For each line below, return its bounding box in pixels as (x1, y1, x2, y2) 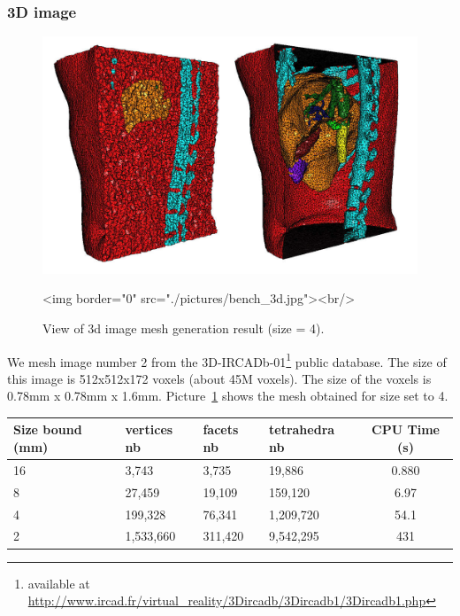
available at (27, 573, 90, 592)
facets (203, 420, 239, 439)
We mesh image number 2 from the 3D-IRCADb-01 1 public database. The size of (7, 349, 447, 370)
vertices (125, 420, 173, 439)
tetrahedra (269, 420, 335, 439)
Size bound (13, 420, 82, 439)
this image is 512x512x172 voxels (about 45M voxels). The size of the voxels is (7, 369, 432, 387)
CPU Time (372, 420, 440, 439)
